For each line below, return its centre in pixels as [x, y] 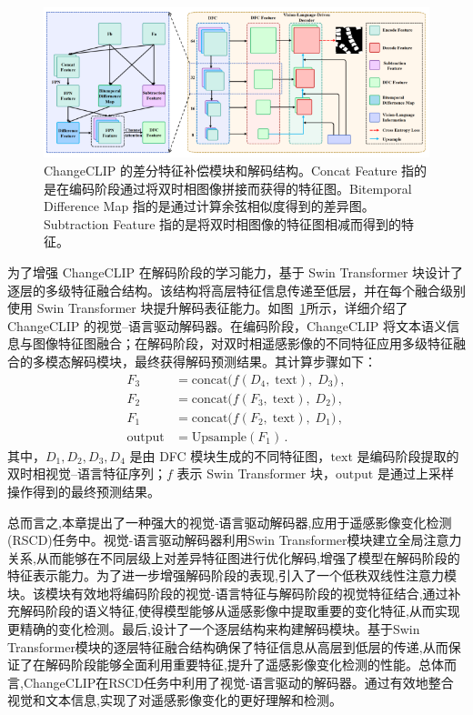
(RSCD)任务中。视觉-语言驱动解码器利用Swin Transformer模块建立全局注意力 [235, 540]
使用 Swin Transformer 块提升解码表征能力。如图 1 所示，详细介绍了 [208, 308]
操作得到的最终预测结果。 [84, 491]
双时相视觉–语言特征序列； [87, 473]
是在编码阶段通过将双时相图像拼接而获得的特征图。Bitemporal [228, 188]
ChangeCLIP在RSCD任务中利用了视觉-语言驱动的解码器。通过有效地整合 [238, 682]
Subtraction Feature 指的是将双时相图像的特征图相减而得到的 [223, 223]
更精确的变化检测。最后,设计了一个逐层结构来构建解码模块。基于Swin [214, 629]
